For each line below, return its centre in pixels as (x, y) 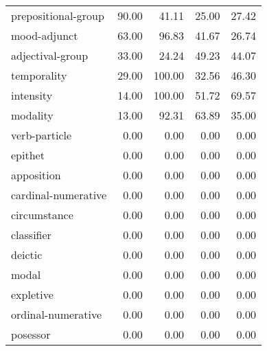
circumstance (42, 215)
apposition (36, 175)
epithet (28, 155)
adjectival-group (50, 55)
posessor (31, 334)
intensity (32, 95)
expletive (32, 294)
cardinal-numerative (59, 195)
